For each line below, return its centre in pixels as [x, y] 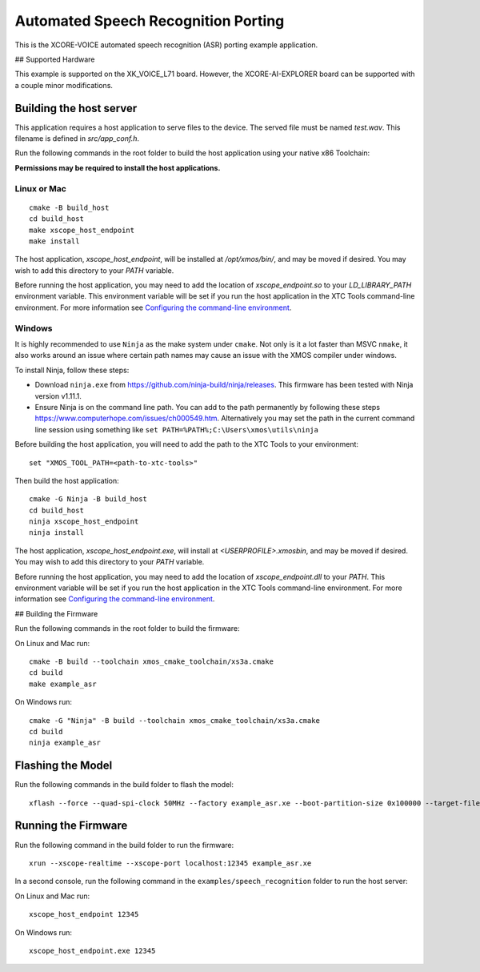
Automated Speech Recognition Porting [150, 21]
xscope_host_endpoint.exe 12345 [92, 950]
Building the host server [76, 108]
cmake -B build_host [69, 207]
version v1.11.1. [58, 396]
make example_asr [63, 684]
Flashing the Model [64, 766]
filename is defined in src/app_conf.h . [77, 139]
